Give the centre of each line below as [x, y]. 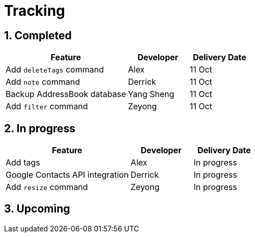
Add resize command [47, 187]
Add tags [23, 163]
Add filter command [47, 106]
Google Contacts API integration [67, 175]
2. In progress [40, 128]
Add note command [43, 82]
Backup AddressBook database [66, 94]
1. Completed [38, 35]
